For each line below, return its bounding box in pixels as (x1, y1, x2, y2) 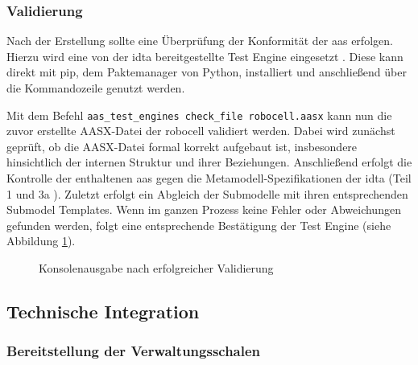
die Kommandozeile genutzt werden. (6, 80, 185, 96)
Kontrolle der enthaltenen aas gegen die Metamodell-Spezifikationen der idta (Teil (6, 170, 412, 187)
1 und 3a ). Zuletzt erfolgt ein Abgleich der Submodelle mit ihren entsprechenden (6, 185, 408, 202)
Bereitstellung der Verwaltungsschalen (6, 341, 261, 361)
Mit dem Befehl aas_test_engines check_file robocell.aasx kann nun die (6, 106, 392, 123)
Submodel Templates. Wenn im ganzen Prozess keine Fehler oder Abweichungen (6, 201, 401, 218)
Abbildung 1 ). (6, 232, 76, 249)
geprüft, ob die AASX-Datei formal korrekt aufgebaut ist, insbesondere (6, 137, 358, 154)
